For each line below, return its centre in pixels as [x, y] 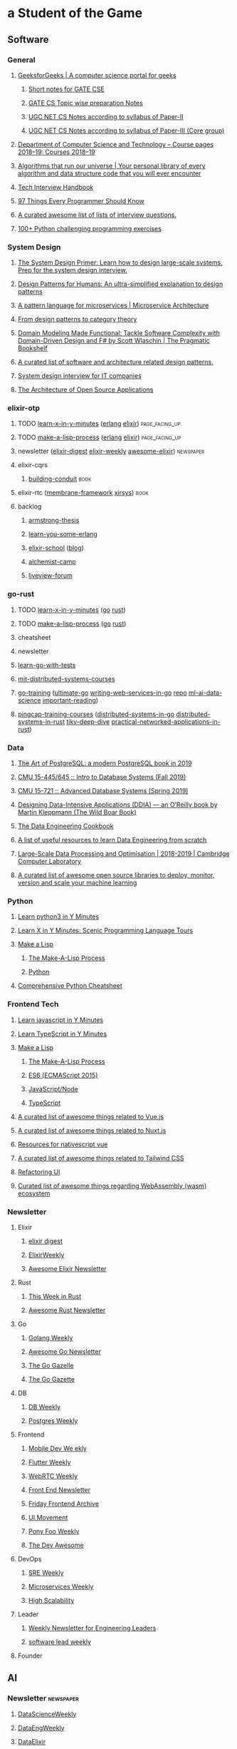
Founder [30, 1656]
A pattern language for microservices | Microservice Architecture [113, 305]
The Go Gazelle [51, 1365]
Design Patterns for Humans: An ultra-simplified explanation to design [120, 284]
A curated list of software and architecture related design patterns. [115, 362]
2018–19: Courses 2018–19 [57, 152]
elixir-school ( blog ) [56, 548]
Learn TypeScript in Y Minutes [62, 1034]
